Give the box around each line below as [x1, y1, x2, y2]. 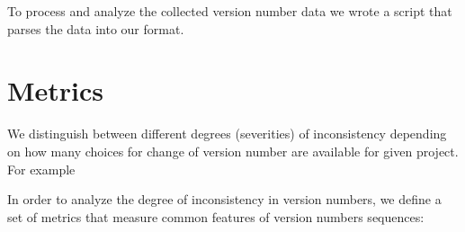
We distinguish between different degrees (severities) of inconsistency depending [7, 124, 447, 143]
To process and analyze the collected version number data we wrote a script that [7, 2, 452, 20]
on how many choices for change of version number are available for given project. [7, 141, 459, 160]
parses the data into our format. [7, 19, 184, 38]
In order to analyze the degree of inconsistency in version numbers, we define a [7, 190, 442, 209]
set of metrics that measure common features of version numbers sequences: [7, 207, 425, 226]
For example [7, 159, 76, 178]
